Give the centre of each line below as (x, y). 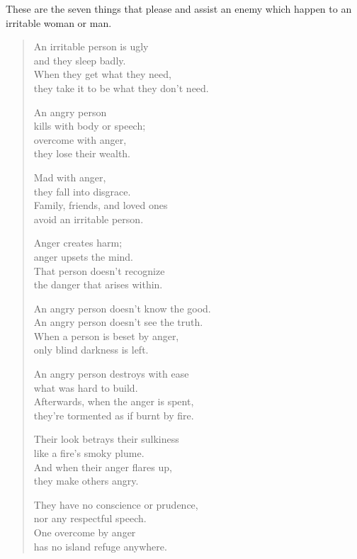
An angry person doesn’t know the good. (122, 308)
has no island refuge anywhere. (100, 546)
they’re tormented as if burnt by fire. (114, 415)
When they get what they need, (102, 74)
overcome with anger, (80, 139)
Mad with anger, (70, 177)
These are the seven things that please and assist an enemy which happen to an (179, 9)
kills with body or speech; (90, 126)
